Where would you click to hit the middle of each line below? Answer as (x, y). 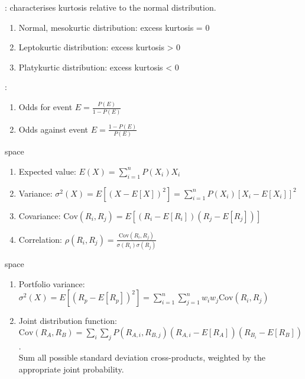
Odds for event (46, 107)
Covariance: (40, 215)
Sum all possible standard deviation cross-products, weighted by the (142, 357)
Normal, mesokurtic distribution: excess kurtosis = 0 (114, 27)
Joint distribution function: (68, 321)
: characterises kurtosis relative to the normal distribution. (111, 7)
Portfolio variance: (52, 283)
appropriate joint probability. (71, 369)
